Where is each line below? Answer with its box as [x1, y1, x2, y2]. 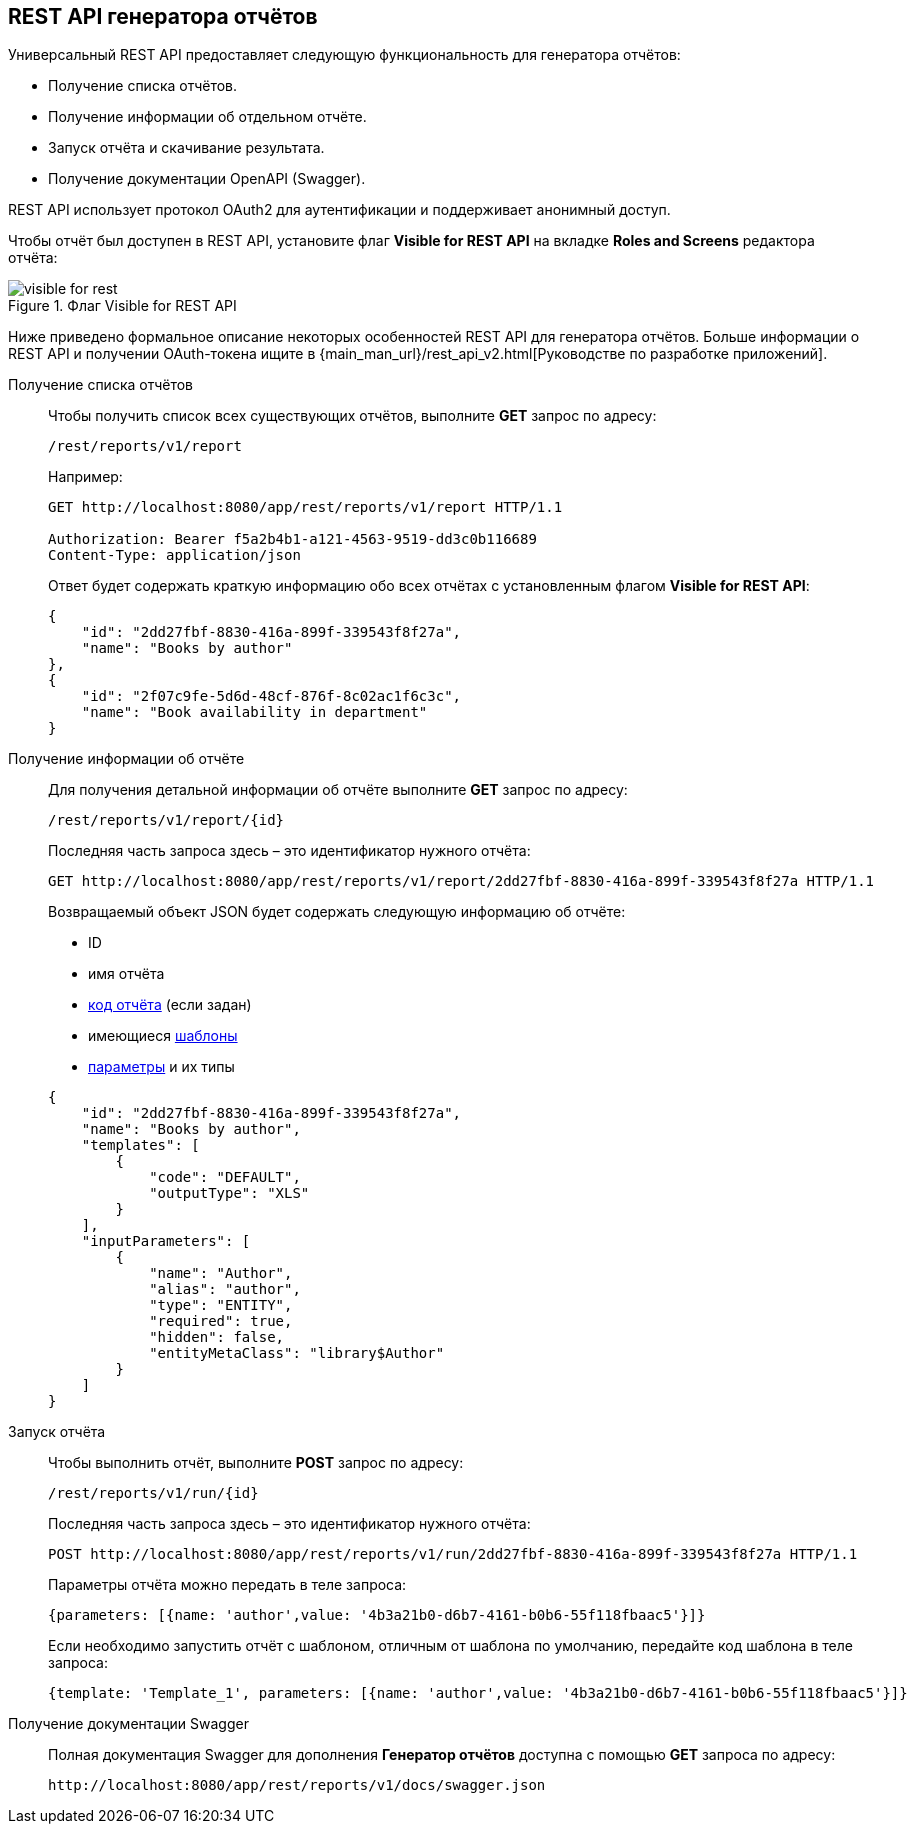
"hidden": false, [149, 1329, 285, 1346]
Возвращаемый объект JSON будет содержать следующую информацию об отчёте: [48, 903, 626, 921]
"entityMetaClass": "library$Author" [149, 1345, 445, 1362]
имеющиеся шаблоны [88, 1027, 238, 1045]
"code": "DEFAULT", [149, 1169, 301, 1186]
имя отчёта [88, 965, 165, 983]
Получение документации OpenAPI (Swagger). [48, 170, 366, 188]
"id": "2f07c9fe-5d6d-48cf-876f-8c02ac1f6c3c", [81, 688, 462, 705]
